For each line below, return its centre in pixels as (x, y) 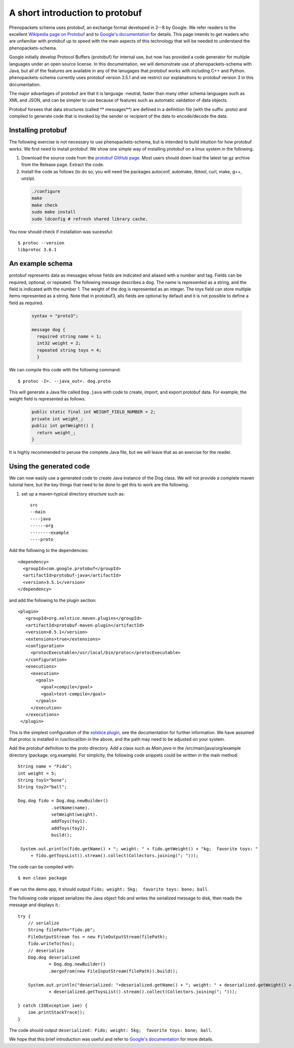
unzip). (28, 179)
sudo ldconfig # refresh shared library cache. (90, 219)
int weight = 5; (37, 773)
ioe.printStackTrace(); (56, 1012)
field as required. (26, 303)
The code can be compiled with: (42, 866)
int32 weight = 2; (59, 343)
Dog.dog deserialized (54, 957)
